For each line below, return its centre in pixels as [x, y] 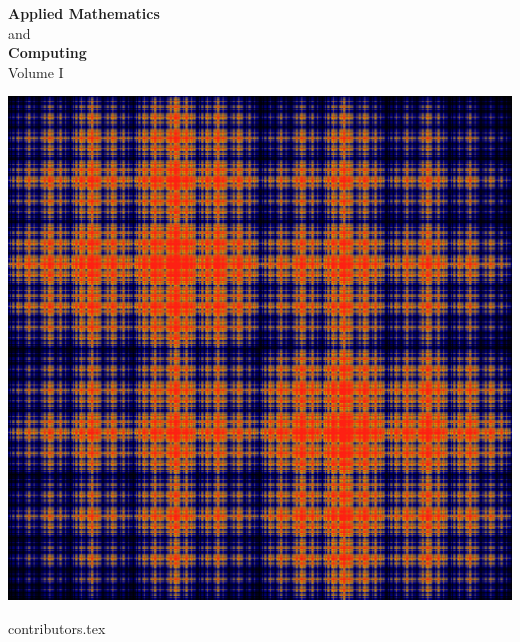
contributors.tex [57, 627]
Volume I [36, 71]
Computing [47, 52]
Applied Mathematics [84, 13]
